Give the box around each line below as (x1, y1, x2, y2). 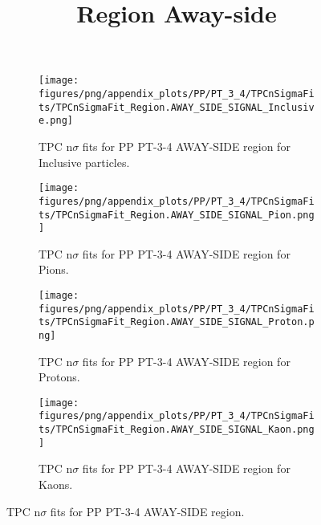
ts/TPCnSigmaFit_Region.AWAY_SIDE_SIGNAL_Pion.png (39, 209, 315, 221)
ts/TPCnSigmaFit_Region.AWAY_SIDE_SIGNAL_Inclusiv (39, 101, 315, 113)
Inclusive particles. (39, 153, 130, 170)
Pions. (39, 261, 69, 278)
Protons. (39, 368, 80, 385)
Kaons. (39, 476, 73, 493)
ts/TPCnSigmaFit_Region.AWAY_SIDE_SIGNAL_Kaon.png (39, 424, 315, 436)
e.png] (39, 115, 73, 127)
